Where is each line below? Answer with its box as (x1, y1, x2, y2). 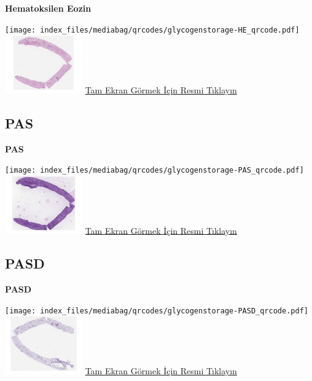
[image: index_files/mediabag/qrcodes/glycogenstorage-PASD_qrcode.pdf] (5, 306, 308, 315)
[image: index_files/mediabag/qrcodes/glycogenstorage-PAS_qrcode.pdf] (5, 166, 304, 175)
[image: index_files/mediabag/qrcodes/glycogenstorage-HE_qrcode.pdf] (5, 25, 300, 34)
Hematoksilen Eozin (5, 2, 92, 14)
